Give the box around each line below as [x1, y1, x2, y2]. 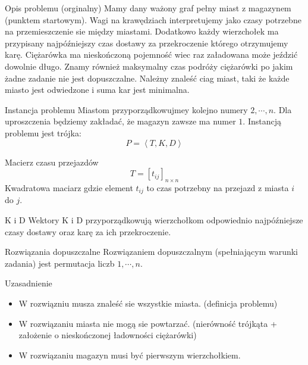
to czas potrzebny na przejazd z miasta [146, 181, 289, 194]
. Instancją [243, 115, 281, 127]
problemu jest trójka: [5, 126, 81, 139]
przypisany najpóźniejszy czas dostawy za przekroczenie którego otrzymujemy [5, 36, 288, 49]
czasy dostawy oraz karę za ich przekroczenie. [5, 225, 171, 238]
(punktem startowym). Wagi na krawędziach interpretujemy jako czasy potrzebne [5, 13, 301, 26]
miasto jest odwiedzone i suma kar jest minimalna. [5, 83, 190, 96]
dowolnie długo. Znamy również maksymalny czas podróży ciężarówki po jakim [5, 60, 293, 72]
